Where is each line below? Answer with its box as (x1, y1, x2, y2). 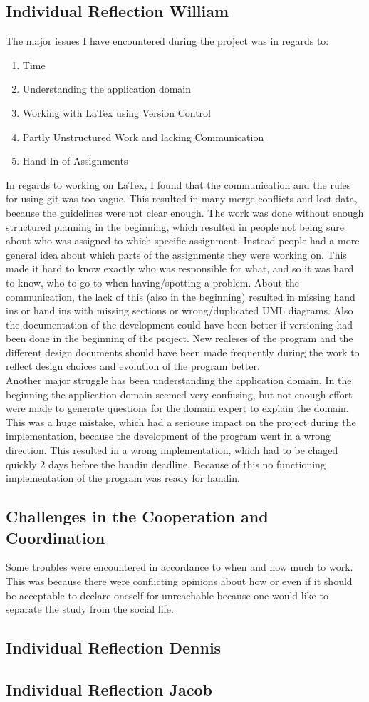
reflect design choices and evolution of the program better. (6, 358, 260, 373)
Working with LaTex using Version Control (22, 105, 211, 120)
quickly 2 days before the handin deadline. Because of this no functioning (6, 456, 326, 471)
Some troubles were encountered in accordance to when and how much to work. (6, 559, 353, 574)
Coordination (6, 526, 105, 548)
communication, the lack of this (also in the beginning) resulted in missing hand (6, 289, 355, 304)
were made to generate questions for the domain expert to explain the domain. (6, 401, 349, 415)
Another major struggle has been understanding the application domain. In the (6, 373, 352, 388)
